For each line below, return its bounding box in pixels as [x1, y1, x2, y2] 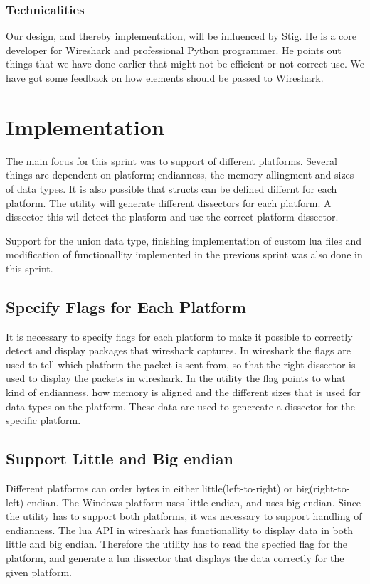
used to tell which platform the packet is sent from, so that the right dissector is [6, 356, 356, 371]
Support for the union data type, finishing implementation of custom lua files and [6, 233, 362, 248]
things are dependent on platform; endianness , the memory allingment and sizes [6, 167, 354, 182]
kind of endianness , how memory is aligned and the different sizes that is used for [6, 385, 361, 400]
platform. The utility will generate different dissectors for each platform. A [6, 195, 332, 210]
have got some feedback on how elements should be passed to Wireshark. [6, 70, 324, 85]
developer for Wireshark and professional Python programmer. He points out [6, 42, 342, 57]
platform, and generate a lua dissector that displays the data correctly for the [6, 551, 344, 565]
